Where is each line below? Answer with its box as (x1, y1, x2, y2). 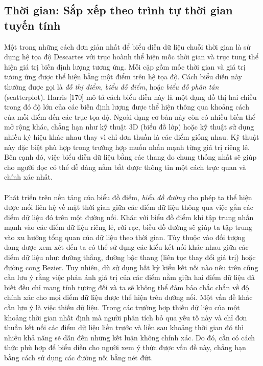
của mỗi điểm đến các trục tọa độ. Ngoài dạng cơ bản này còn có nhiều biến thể (4, 111, 255, 122)
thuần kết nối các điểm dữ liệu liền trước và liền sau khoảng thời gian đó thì (4, 322, 244, 333)
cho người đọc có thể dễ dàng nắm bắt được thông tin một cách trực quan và (4, 161, 246, 172)
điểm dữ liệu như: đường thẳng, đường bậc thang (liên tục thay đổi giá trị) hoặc (4, 252, 256, 263)
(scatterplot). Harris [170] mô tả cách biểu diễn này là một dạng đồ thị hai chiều (4, 91, 257, 102)
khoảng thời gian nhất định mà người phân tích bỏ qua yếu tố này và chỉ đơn (4, 312, 247, 322)
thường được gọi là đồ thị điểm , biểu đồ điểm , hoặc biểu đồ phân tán (4, 81, 219, 92)
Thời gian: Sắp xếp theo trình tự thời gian (4, 2, 233, 18)
